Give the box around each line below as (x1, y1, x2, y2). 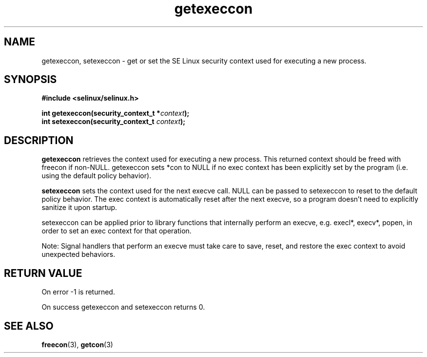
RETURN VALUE (4, 267, 82, 279)
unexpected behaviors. (41, 250, 116, 259)
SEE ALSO (4, 319, 54, 332)
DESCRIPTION (4, 134, 74, 147)
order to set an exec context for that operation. (41, 227, 192, 235)
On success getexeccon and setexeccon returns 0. (41, 303, 205, 312)
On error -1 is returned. (41, 288, 115, 296)
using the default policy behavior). (41, 171, 152, 180)
